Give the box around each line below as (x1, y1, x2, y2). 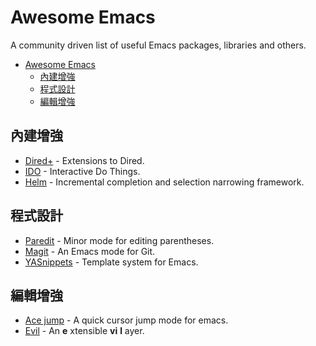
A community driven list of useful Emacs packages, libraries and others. (10, 39, 307, 51)
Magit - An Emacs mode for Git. (24, 245, 156, 257)
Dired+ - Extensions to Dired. (24, 154, 145, 166)
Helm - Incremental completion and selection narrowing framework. (24, 176, 305, 188)
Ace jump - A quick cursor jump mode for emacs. (24, 314, 229, 326)
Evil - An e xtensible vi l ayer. (24, 325, 145, 337)
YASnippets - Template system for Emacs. (24, 256, 199, 268)
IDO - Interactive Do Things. (24, 165, 141, 177)
